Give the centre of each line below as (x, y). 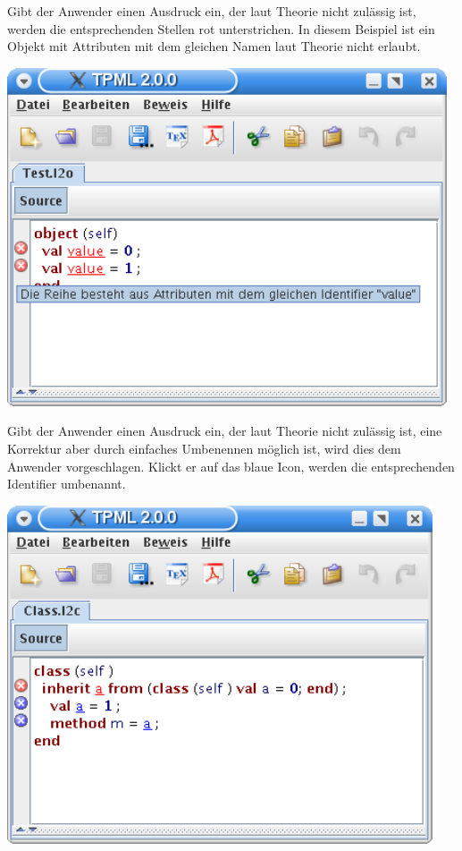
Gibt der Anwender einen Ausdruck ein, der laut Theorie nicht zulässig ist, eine (225, 431)
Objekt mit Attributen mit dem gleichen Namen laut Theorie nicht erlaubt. (214, 46)
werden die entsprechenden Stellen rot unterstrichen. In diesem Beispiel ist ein (221, 28)
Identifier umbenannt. (67, 484)
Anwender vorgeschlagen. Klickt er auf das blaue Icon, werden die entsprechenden (231, 466)
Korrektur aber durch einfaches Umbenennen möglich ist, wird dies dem (204, 448)
